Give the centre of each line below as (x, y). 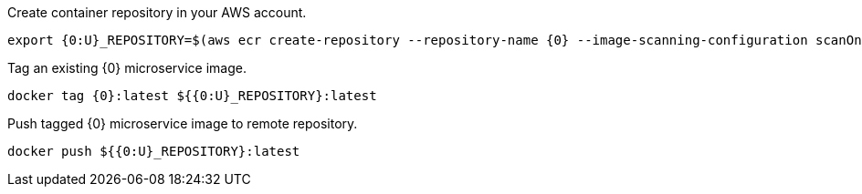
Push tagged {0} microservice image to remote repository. (183, 123)
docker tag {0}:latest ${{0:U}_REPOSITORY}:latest (192, 96)
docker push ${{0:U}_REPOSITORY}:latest (154, 151)
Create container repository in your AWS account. (157, 12)
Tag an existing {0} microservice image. (127, 68)
